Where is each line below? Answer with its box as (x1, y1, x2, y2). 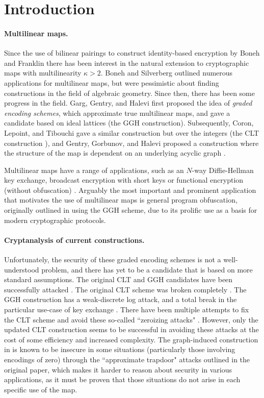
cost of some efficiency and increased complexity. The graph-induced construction (4, 334, 258, 344)
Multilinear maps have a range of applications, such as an (4, 164, 184, 175)
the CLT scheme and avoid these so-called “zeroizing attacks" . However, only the (4, 314, 258, 325)
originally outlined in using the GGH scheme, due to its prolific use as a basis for (4, 205, 257, 215)
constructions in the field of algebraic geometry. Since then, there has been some (4, 87, 255, 98)
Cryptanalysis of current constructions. (4, 234, 145, 245)
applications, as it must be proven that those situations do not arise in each (4, 374, 241, 385)
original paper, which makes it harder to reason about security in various (4, 364, 232, 375)
